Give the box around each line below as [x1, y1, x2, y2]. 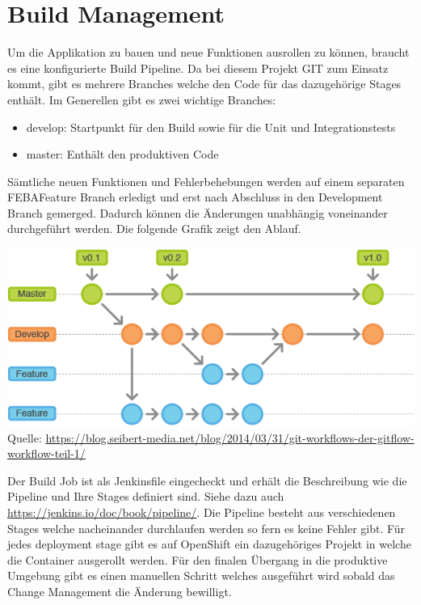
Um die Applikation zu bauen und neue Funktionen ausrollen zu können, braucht [7, 44, 410, 61]
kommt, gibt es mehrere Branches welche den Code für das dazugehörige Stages [7, 75, 402, 92]
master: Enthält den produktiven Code [26, 146, 219, 163]
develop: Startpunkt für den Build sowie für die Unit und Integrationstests [26, 118, 396, 135]
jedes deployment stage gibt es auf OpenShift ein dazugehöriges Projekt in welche [7, 535, 411, 552]
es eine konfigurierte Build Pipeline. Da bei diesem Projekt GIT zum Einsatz [7, 59, 389, 76]
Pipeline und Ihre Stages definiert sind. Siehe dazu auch [7, 488, 284, 505]
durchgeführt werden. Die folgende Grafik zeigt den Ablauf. [7, 220, 301, 237]
